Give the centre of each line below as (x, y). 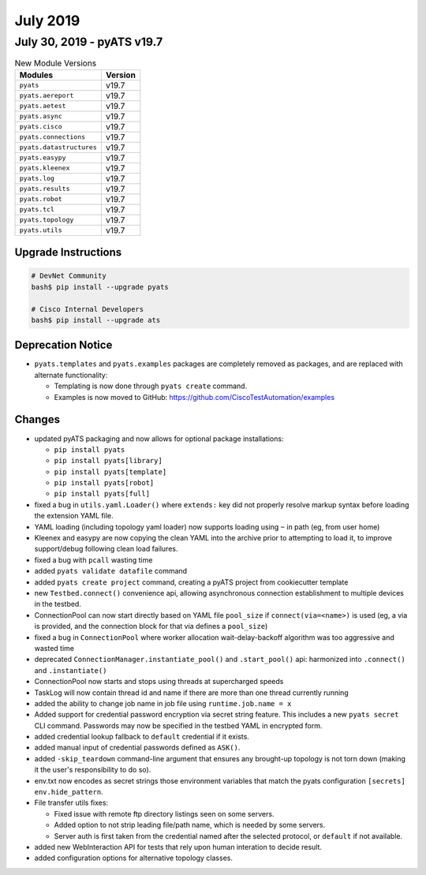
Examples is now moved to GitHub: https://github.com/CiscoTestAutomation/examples (194, 397)
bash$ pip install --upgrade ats (96, 320)
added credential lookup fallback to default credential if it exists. (142, 737)
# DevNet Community (69, 276)
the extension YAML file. (74, 516)
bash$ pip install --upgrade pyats (100, 287)
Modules (36, 75)
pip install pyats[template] (110, 472)
